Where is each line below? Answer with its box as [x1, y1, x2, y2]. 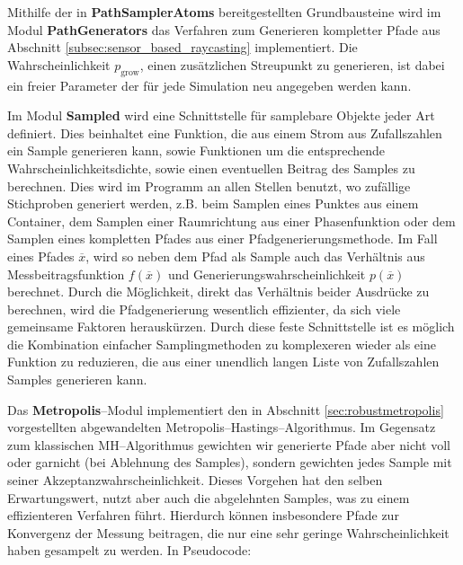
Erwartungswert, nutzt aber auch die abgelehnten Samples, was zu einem [7, 488, 410, 507]
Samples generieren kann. [7, 370, 147, 389]
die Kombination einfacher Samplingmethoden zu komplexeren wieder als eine [7, 334, 436, 353]
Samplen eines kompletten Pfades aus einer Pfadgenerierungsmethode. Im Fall [7, 229, 438, 248]
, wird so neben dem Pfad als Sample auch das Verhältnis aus [85, 246, 425, 265]
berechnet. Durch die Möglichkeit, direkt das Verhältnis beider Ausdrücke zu [7, 282, 430, 301]
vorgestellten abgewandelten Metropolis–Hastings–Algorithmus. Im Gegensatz [7, 418, 436, 437]
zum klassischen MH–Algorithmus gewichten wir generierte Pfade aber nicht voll [7, 435, 451, 454]
